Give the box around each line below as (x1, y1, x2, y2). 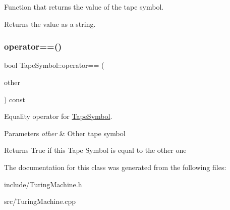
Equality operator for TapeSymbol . (4, 111, 112, 121)
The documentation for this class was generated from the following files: (4, 161, 226, 172)
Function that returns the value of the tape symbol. (4, 2, 164, 12)
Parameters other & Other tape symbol (4, 128, 126, 138)
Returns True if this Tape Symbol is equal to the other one (4, 145, 187, 155)
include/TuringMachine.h (4, 179, 82, 189)
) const (4, 94, 26, 104)
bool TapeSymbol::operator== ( (4, 60, 104, 70)
